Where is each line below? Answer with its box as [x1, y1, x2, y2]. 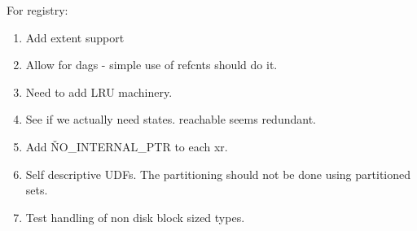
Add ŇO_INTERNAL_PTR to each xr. [25, 137, 228, 155]
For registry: [7, 2, 68, 18]
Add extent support [25, 28, 125, 46]
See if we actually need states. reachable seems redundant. [25, 111, 316, 128]
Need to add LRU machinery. [25, 83, 173, 100]
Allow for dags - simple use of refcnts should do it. [25, 56, 278, 73]
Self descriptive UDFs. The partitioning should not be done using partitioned [25, 165, 411, 182]
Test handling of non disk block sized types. [25, 208, 245, 225]
